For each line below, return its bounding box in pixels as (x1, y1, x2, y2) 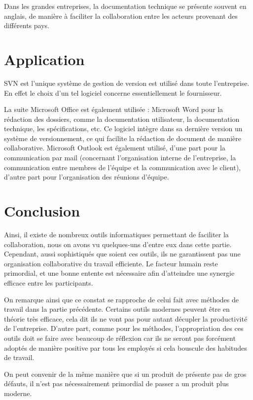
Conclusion (4, 201, 80, 221)
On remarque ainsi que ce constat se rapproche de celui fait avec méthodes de (4, 294, 239, 304)
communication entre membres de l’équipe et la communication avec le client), (4, 162, 241, 172)
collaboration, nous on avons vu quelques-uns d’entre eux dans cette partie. (4, 239, 232, 249)
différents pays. (4, 20, 49, 31)
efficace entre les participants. (4, 277, 93, 288)
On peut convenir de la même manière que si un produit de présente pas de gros (4, 368, 247, 379)
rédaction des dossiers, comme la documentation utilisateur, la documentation (4, 113, 240, 124)
